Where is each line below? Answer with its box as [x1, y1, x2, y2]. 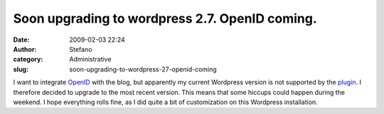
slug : [13, 64, 28, 74]
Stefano [69, 45, 92, 53]
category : [13, 55, 43, 64]
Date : [13, 35, 30, 44]
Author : [13, 45, 37, 53]
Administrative [69, 55, 112, 64]
